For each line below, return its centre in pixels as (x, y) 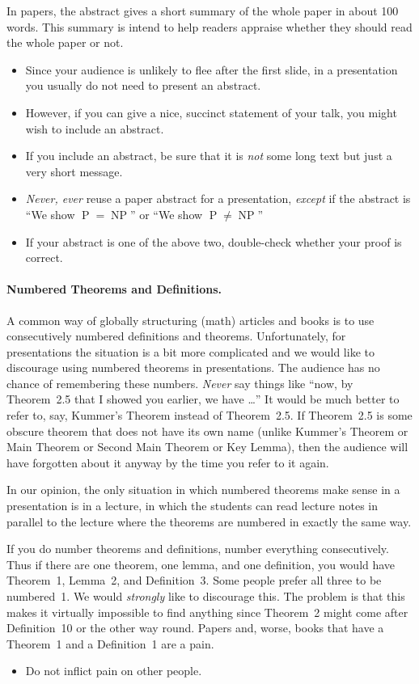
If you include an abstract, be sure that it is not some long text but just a (209, 156)
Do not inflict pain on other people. (114, 671)
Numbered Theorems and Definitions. (114, 289)
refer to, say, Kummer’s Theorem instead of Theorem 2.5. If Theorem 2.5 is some (209, 415)
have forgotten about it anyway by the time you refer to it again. (168, 462)
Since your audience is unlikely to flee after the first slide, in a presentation (212, 69)
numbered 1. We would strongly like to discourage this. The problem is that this (206, 596)
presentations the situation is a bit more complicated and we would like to (190, 351)
